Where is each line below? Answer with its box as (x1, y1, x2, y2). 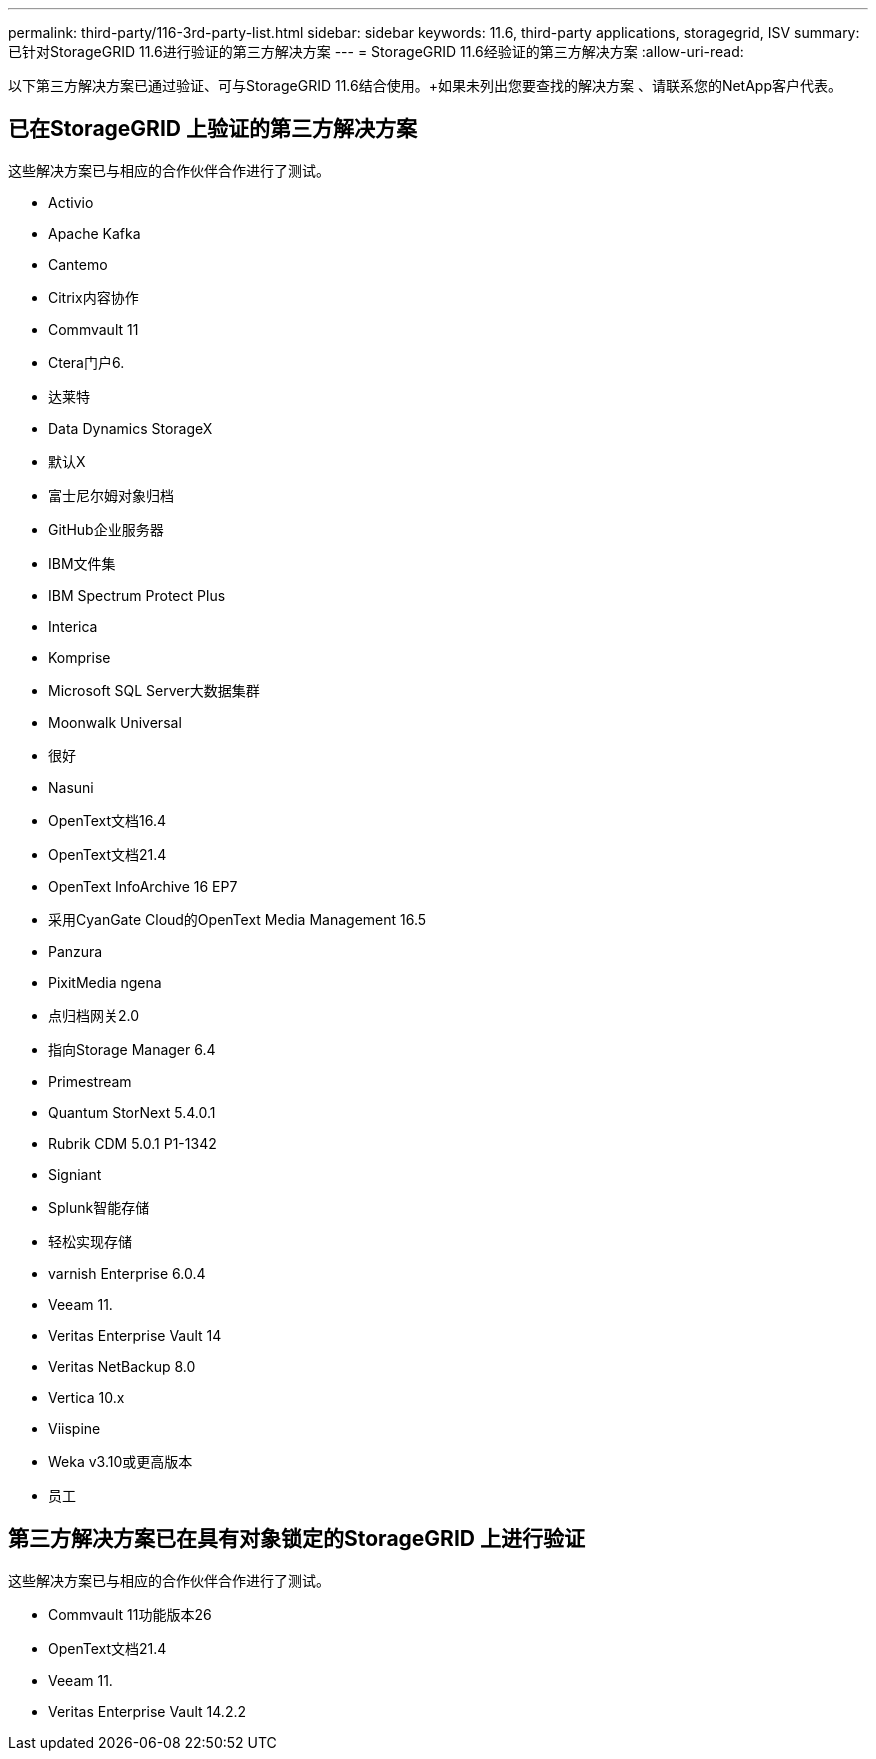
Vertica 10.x (48, 1388, 125, 1406)
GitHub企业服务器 (48, 520, 164, 538)
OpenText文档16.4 (48, 811, 167, 829)
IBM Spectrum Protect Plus (48, 586, 226, 604)
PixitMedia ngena (48, 973, 162, 991)
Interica (48, 617, 98, 635)
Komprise (48, 648, 111, 666)
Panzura (48, 942, 103, 960)
